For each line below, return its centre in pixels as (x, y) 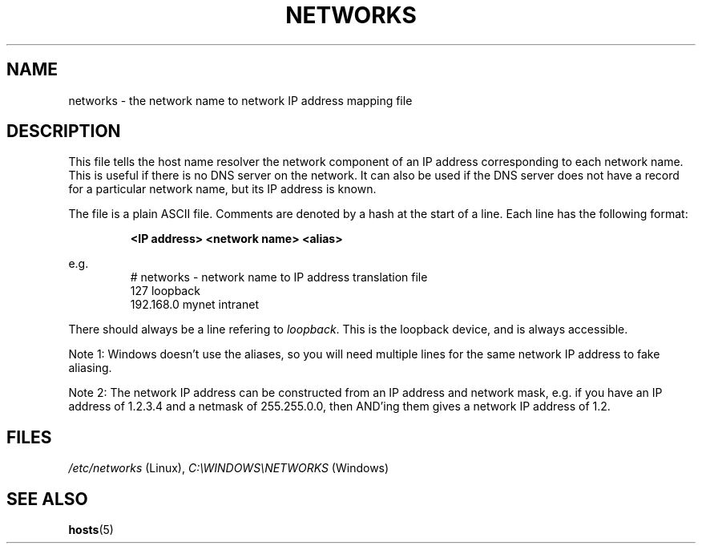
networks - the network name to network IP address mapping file (240, 100)
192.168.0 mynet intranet (194, 305)
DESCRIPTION (64, 131)
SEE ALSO (47, 499)
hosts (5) (91, 530)
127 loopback (165, 291)
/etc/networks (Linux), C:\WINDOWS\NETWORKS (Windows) (229, 468)
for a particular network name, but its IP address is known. (222, 189)
